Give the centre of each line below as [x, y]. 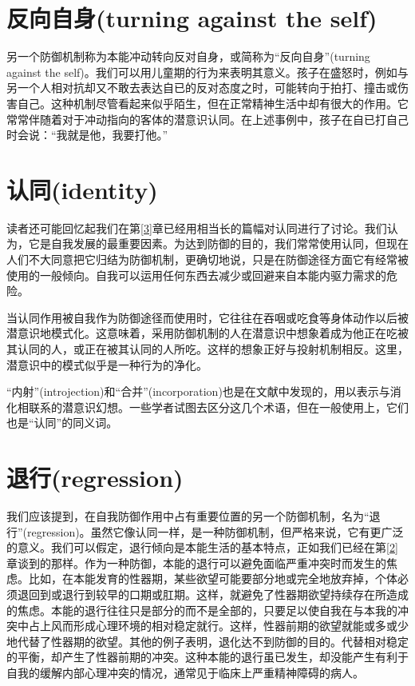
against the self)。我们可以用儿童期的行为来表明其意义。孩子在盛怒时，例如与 [207, 72]
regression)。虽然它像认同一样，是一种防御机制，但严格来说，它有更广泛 [215, 531]
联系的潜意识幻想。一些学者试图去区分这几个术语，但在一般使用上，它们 [218, 407]
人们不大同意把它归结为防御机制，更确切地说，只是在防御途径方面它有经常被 [207, 259]
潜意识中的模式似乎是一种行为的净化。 [107, 364]
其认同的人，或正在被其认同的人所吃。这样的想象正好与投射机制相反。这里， [207, 348]
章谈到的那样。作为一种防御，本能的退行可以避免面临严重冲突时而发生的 [196, 562]
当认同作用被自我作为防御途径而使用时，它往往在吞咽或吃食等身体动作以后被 [207, 317]
